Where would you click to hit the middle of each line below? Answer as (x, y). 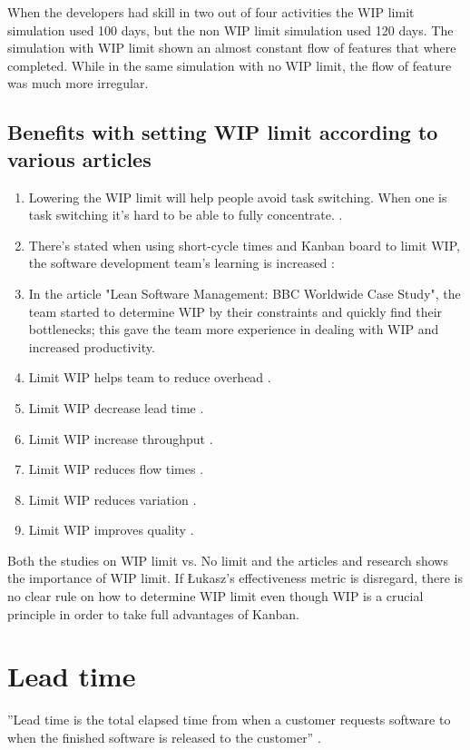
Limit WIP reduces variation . (113, 499)
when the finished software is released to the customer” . (164, 737)
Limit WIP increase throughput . (121, 438)
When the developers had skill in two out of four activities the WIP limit (211, 12)
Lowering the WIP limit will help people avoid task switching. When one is (238, 197)
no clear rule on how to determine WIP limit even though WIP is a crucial (215, 596)
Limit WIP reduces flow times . (116, 469)
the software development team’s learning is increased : (181, 263)
